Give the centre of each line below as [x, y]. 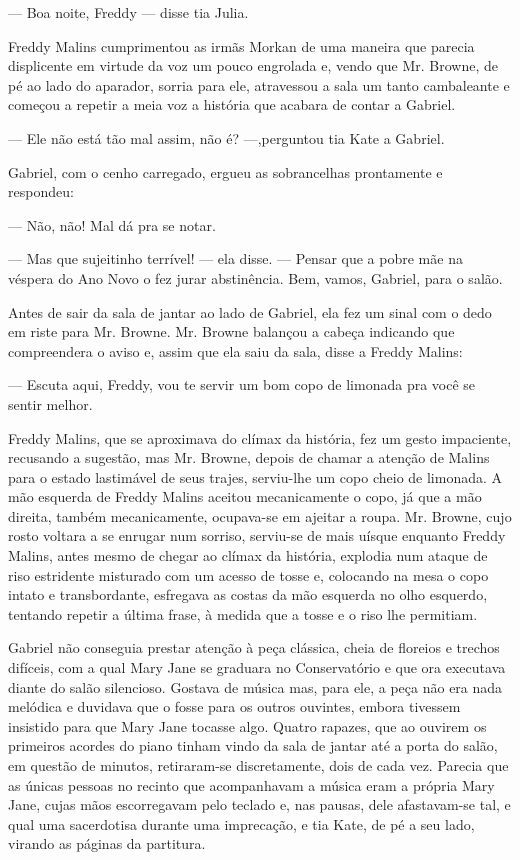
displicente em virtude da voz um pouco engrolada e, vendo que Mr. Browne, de [253, 65]
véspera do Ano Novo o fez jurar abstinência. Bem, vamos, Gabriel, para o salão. [255, 277]
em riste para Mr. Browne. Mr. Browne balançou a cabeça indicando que [231, 331]
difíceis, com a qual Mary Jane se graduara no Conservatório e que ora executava [257, 667]
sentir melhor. [50, 403]
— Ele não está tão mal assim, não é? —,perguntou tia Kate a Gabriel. [226, 137]
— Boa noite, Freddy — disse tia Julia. [128, 12]
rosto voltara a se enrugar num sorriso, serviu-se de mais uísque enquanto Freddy [257, 535]
